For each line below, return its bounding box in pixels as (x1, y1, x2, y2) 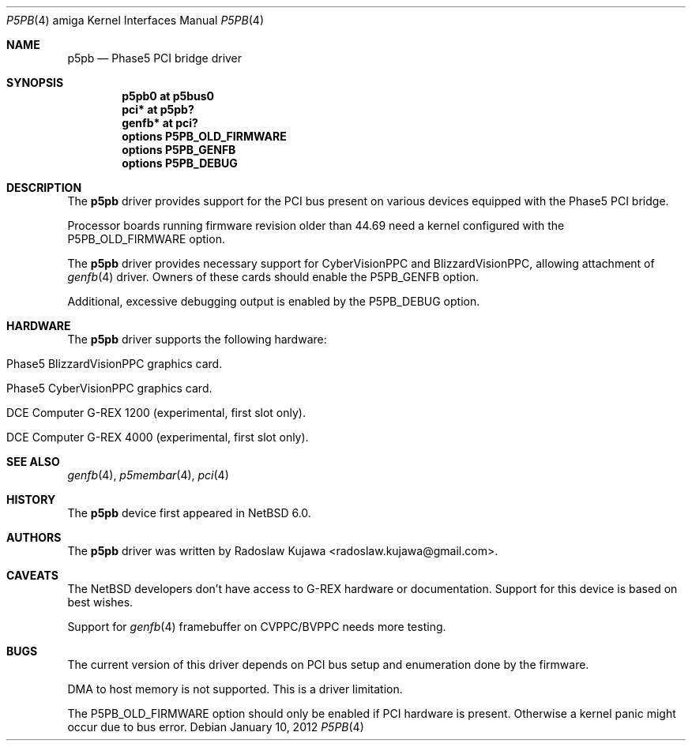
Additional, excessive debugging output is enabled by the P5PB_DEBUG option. (67, 295, 480, 308)
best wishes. (67, 595, 134, 609)
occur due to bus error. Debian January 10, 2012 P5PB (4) (67, 720, 364, 734)
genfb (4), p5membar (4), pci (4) (67, 468, 229, 482)
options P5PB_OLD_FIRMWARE (122, 130, 287, 143)
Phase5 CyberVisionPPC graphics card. (6, 381, 212, 395)
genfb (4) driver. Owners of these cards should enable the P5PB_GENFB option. (67, 270, 480, 283)
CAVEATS (6, 569, 58, 582)
